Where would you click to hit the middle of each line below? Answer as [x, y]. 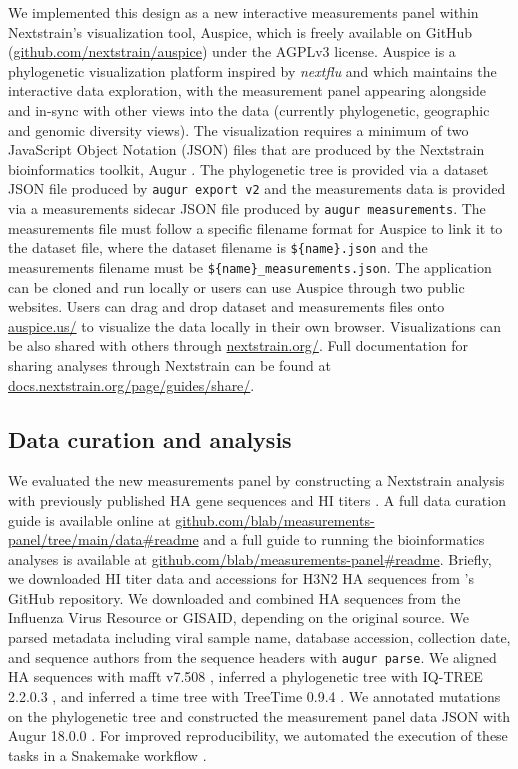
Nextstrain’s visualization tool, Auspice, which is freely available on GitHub [240, 31]
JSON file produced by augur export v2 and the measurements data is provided [257, 188]
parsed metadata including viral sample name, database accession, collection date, [259, 637]
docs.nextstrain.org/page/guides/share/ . [131, 384]
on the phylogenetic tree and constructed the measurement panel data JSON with [259, 715]
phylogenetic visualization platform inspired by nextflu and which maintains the [252, 70]
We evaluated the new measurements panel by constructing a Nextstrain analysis [256, 480]
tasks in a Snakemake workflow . [107, 754]
